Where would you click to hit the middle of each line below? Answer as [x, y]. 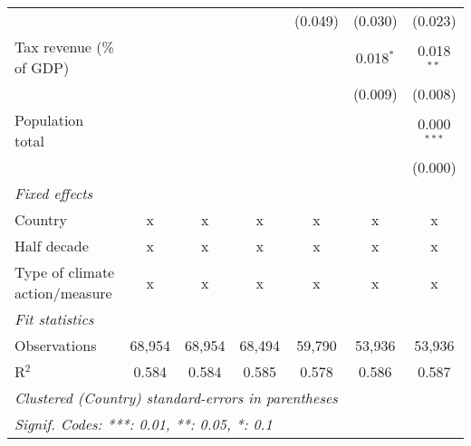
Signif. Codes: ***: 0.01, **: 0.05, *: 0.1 [144, 424]
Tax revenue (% [64, 47]
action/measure [63, 293]
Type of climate [65, 272]
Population [49, 120]
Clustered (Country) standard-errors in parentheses [176, 398]
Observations [56, 345]
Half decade [52, 246]
